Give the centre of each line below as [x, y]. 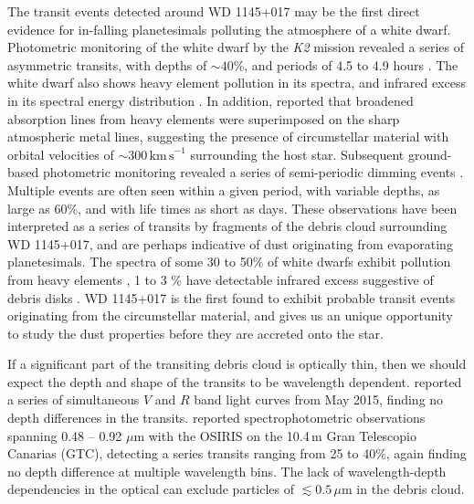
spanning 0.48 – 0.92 [65, 435]
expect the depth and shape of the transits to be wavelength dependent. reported [235, 381]
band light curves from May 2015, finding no [319, 399]
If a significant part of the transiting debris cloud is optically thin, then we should [237, 364]
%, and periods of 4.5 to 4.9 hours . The [346, 64]
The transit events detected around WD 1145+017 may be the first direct [214, 11]
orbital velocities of [61, 154]
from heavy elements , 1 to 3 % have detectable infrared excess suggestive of [221, 279]
